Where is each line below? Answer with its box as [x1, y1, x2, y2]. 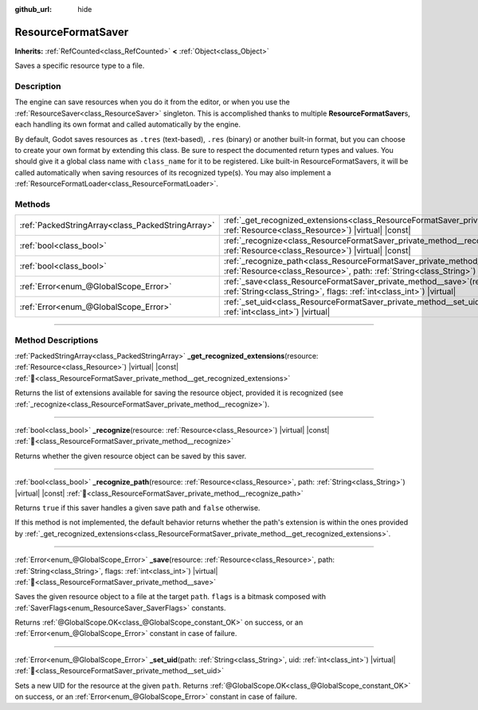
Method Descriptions [14, 335, 99, 346]
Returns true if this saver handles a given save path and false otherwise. [14, 503, 261, 512]
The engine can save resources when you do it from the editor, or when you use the [14, 97, 290, 107]
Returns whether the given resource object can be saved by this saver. [14, 451, 247, 461]
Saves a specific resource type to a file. [14, 61, 145, 71]
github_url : [14, 5, 52, 14]
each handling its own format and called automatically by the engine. [14, 120, 241, 129]
